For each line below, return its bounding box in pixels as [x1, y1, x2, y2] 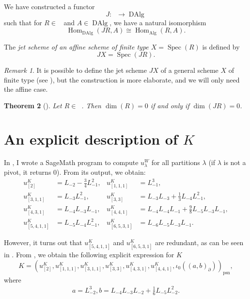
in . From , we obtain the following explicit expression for [4, 249, 174, 260]
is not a [223, 157, 246, 167]
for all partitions [151, 157, 200, 167]
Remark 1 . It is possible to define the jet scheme [4, 65, 147, 75]
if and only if [150, 100, 189, 111]
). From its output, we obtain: [57, 166, 146, 177]
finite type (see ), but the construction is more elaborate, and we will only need [4, 74, 240, 84]
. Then [81, 100, 101, 111]
